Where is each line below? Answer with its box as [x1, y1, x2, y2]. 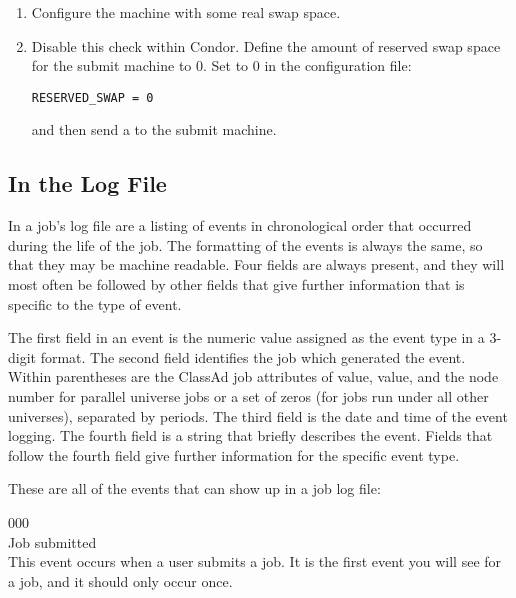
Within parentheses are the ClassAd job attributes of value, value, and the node [8, 366, 499, 387]
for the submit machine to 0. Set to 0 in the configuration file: [31, 55, 412, 76]
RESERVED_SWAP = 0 [31, 90, 154, 105]
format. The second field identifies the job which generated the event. [40, 346, 466, 367]
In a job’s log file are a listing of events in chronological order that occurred [8, 215, 472, 236]
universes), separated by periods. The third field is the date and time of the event [8, 405, 508, 426]
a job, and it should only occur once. [8, 570, 233, 591]
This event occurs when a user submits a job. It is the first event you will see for [8, 551, 502, 572]
